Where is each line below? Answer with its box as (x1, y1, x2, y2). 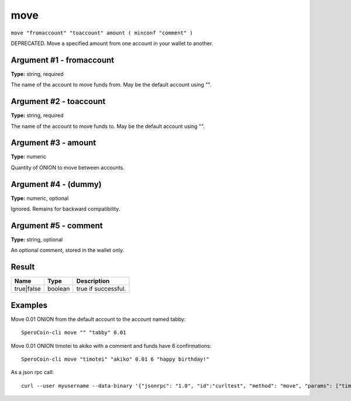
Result (11, 262, 35, 272)
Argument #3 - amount (11, 138, 97, 148)
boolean (47, 285, 70, 293)
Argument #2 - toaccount (11, 96, 106, 106)
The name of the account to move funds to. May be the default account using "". (11, 123, 205, 130)
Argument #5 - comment (11, 220, 103, 230)
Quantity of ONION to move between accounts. (11, 164, 125, 171)
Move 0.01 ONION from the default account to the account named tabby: (11, 316, 186, 323)
